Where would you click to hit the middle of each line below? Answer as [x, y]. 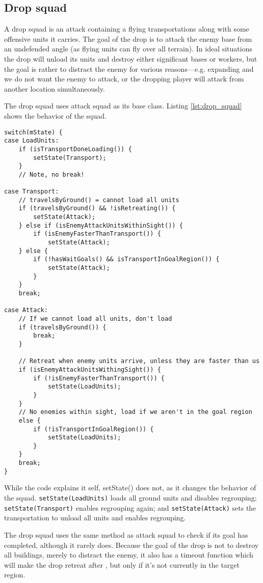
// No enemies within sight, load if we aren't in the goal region [135, 412]
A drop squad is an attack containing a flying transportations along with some [127, 29]
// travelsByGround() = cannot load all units [99, 200]
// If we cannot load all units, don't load [95, 318]
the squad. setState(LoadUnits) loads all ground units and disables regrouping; [130, 498]
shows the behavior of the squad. [55, 115]
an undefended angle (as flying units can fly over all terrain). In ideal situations [128, 49]
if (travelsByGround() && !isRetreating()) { [97, 209]
